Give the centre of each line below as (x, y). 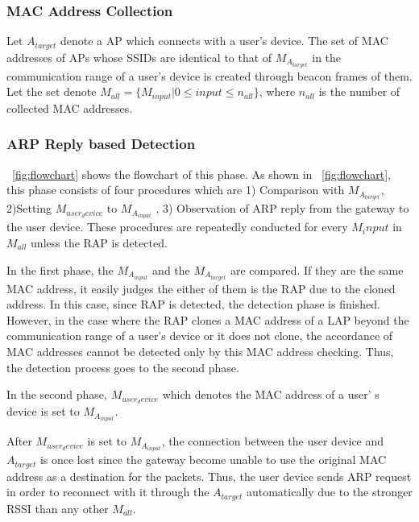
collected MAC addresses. (70, 108)
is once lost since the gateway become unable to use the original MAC (213, 460)
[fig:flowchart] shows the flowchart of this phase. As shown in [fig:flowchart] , (202, 174)
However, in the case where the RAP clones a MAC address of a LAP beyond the (208, 319)
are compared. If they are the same (317, 269)
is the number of (359, 91)
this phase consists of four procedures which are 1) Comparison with (176, 190)
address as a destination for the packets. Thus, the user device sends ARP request (209, 476)
